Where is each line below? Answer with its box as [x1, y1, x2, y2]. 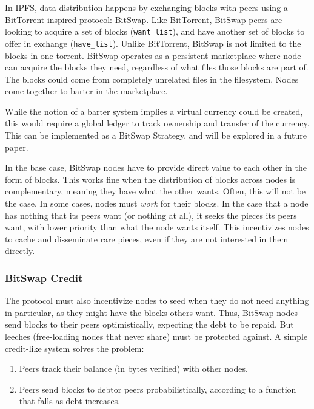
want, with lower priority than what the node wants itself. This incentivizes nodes [5, 221, 309, 233]
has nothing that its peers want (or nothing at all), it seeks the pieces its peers [5, 208, 297, 221]
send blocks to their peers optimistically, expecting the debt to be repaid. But [5, 318, 294, 331]
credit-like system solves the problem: [5, 342, 144, 354]
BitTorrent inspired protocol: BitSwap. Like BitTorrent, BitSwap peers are [5, 13, 282, 26]
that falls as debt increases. [19, 394, 121, 407]
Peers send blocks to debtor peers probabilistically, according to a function [19, 382, 296, 395]
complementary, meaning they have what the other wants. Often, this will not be [5, 185, 306, 198]
